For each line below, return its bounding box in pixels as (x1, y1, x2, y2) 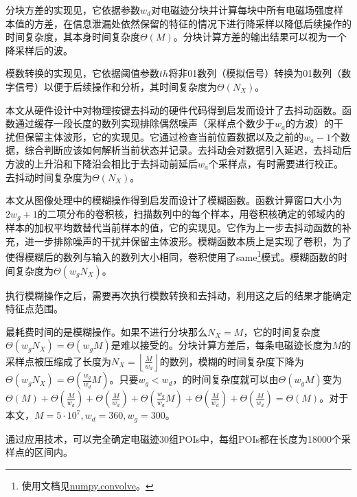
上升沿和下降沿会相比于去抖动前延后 (34, 156, 198, 170)
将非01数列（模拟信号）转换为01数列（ (168, 66, 342, 80)
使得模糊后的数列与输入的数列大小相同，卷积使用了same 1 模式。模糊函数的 (5, 248, 338, 264)
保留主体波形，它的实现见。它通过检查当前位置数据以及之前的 (24, 129, 303, 143)
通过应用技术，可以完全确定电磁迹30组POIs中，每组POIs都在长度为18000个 (5, 431, 341, 446)
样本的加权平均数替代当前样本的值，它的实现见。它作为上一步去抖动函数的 (5, 220, 342, 235)
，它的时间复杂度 (243, 324, 321, 338)
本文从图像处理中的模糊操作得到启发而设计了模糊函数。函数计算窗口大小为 (5, 193, 342, 207)
